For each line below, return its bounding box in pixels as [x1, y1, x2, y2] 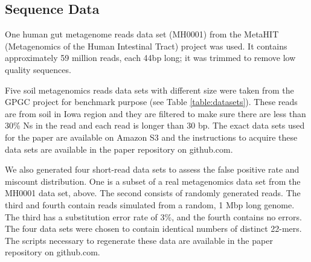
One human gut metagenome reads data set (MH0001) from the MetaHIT [5, 28, 279, 40]
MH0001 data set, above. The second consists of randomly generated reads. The [5, 187, 301, 199]
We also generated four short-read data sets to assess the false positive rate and [5, 163, 300, 176]
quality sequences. [5, 63, 71, 75]
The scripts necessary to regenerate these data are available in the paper [5, 234, 273, 246]
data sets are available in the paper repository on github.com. [5, 142, 233, 155]
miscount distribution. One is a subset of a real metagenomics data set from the [5, 174, 301, 187]
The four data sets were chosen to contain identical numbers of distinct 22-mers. [5, 222, 302, 235]
